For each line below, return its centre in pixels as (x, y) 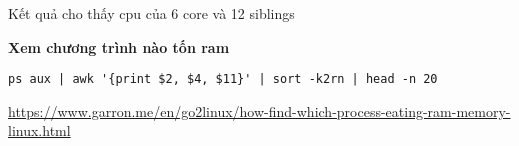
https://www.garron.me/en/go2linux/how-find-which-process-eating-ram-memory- (259, 110)
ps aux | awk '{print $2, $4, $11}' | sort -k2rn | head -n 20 (223, 79)
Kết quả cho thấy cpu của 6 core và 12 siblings (151, 13)
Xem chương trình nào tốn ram (119, 46)
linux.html (39, 130)
